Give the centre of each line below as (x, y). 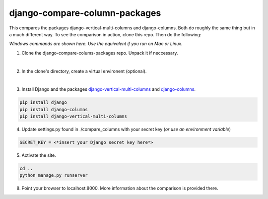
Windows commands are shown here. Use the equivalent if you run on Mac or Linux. (96, 44)
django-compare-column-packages (85, 13)
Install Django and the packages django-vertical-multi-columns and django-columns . (109, 89)
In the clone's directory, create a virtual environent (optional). (84, 71)
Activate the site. (39, 155)
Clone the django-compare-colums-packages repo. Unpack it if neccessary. (100, 53)
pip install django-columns (54, 109)
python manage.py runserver (54, 175)
